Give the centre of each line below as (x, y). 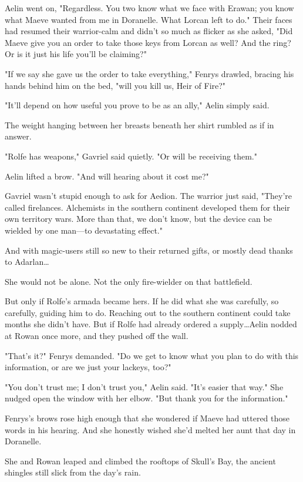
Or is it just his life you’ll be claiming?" (76, 54)
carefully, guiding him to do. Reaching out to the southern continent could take (148, 312)
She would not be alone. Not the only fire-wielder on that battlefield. (129, 281)
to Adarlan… (27, 262)
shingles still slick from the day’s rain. (73, 472)
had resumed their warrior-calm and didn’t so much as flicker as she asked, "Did (149, 31)
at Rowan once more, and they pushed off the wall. (97, 336)
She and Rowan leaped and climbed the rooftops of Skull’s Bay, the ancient (140, 461)
